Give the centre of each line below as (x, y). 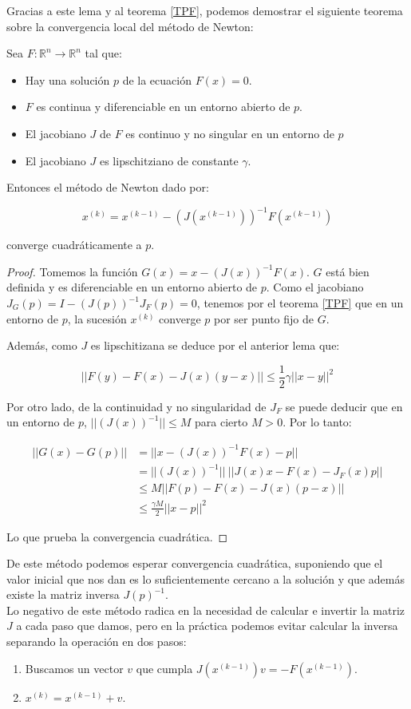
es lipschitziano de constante (169, 160)
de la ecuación (157, 79)
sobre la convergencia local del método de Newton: (130, 26)
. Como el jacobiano (315, 287)
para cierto (221, 422)
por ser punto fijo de (264, 318)
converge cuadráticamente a (74, 245)
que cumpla (164, 668)
